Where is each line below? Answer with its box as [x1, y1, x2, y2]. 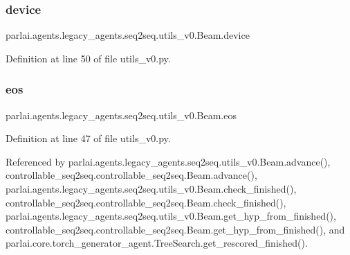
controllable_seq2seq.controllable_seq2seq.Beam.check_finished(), [6, 195, 286, 209]
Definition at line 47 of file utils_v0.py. [6, 131, 171, 146]
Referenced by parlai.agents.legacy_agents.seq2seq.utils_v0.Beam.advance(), [6, 154, 331, 168]
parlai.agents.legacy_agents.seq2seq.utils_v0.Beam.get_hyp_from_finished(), [6, 209, 336, 223]
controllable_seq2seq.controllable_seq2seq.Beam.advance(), [6, 168, 257, 182]
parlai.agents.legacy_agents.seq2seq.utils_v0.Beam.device [6, 28, 250, 42]
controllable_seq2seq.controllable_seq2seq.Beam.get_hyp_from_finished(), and [6, 222, 345, 236]
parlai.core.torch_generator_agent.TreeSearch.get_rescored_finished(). [6, 236, 308, 250]
